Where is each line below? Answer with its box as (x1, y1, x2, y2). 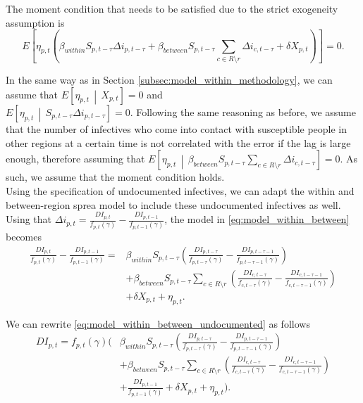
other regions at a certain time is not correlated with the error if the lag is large (6, 135, 351, 150)
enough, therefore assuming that (6, 151, 145, 166)
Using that (6, 212, 52, 226)
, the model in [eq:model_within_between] (164, 212, 350, 226)
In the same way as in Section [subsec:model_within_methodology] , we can (6, 72, 333, 87)
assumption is (6, 15, 65, 30)
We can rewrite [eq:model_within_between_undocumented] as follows (6, 316, 310, 331)
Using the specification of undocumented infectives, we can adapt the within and (6, 184, 355, 198)
